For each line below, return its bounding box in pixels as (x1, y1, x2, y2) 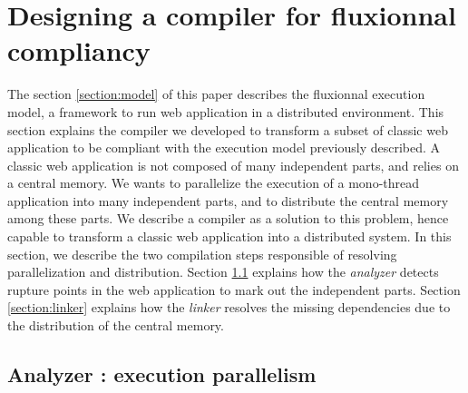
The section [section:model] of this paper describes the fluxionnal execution (7, 84, 425, 103)
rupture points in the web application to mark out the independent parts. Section (7, 280, 461, 299)
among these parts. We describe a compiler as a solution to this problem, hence (7, 209, 449, 228)
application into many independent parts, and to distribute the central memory (7, 191, 449, 210)
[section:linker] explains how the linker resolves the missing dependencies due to (7, 298, 451, 317)
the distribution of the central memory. (7, 316, 224, 335)
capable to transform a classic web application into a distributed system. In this (7, 227, 452, 246)
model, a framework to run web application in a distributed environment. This (7, 102, 444, 121)
